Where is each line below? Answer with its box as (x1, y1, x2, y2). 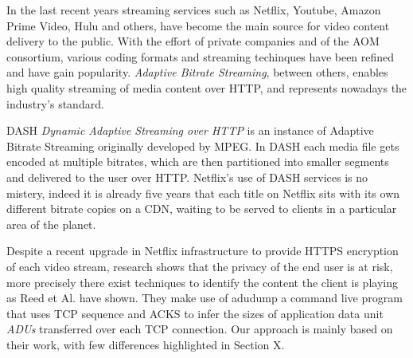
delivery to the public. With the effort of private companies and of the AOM (6, 33, 380, 49)
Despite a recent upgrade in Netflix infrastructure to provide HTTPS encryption (6, 242, 399, 259)
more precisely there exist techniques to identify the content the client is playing (6, 273, 398, 290)
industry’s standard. (6, 95, 104, 112)
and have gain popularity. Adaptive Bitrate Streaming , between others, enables (6, 64, 388, 81)
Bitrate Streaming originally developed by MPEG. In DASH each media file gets (6, 137, 399, 154)
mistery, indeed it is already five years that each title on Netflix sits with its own (6, 184, 400, 201)
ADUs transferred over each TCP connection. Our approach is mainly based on (6, 321, 393, 337)
